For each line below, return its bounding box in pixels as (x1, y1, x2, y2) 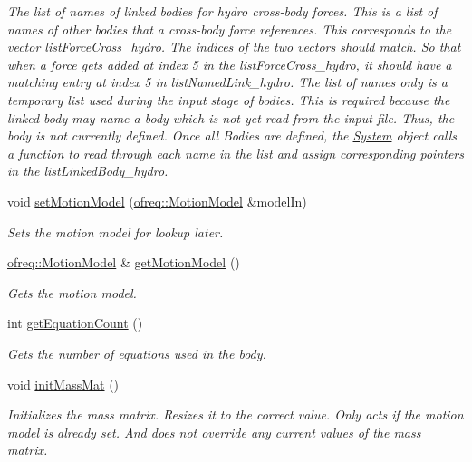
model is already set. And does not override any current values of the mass (7, 422, 421, 441)
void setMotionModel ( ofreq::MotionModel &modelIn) (7, 191, 307, 210)
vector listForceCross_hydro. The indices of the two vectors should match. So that (7, 37, 461, 56)
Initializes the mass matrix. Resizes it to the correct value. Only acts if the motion (7, 405, 464, 424)
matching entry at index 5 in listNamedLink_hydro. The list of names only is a (7, 72, 448, 91)
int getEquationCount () (7, 313, 143, 332)
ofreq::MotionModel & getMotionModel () (7, 253, 240, 272)
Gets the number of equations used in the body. (7, 343, 266, 362)
